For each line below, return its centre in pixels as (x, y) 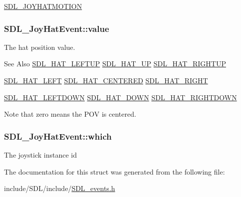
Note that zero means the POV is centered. (70, 114)
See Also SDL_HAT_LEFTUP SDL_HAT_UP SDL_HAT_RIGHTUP (115, 64)
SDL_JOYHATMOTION (43, 6)
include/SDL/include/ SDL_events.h (60, 188)
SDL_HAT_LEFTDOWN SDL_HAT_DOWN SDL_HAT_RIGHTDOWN (120, 97)
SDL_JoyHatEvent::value (57, 28)
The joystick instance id (40, 155)
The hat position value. (40, 47)
